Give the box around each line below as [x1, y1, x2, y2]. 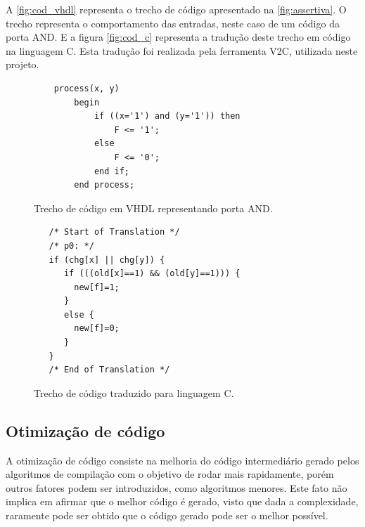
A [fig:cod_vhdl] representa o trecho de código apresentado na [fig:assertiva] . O [6, 2, 347, 16]
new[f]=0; [74, 323, 120, 334]
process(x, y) [53, 83, 120, 93]
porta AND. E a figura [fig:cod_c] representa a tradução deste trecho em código [6, 30, 351, 44]
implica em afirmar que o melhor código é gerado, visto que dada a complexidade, [6, 494, 359, 509]
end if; [94, 166, 130, 176]
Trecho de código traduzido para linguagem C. [34, 385, 234, 400]
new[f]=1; [74, 282, 120, 292]
